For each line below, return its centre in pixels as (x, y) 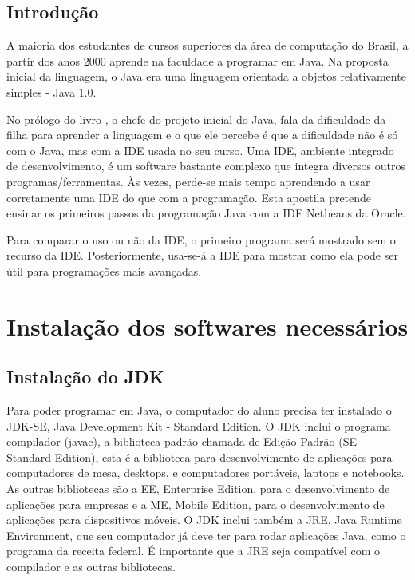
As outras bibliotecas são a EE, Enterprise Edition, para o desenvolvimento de (198, 489)
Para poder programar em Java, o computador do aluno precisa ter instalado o (199, 410)
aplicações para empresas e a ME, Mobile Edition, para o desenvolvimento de (196, 504)
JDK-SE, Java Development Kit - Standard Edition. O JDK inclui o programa (199, 425)
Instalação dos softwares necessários (207, 326)
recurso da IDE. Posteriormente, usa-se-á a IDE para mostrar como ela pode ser (202, 255)
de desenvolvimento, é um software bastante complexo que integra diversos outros (206, 166)
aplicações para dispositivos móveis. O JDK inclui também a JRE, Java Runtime (204, 520)
